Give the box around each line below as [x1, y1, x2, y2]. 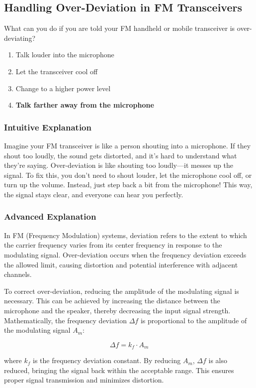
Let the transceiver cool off [15, 66, 98, 76]
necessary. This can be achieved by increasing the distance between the [4, 295, 220, 306]
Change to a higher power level [15, 83, 111, 93]
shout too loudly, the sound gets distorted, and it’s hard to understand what [4, 150, 237, 160]
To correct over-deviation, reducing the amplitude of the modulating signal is [4, 285, 239, 296]
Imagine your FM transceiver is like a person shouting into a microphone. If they [4, 140, 251, 150]
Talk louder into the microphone [15, 49, 114, 60]
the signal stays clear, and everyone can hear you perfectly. [4, 189, 183, 199]
